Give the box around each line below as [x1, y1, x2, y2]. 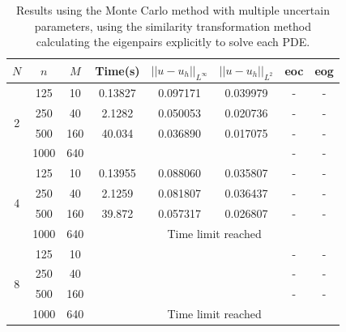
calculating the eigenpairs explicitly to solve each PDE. [36, 33, 310, 50]
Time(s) [95, 62, 140, 79]
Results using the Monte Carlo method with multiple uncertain [15, 2, 330, 18]
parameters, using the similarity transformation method [34, 17, 312, 34]
